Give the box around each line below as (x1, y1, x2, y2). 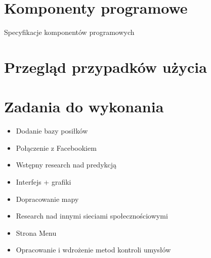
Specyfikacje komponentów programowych (4, 27, 135, 37)
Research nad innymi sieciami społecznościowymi (16, 210, 168, 221)
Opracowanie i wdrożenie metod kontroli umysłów (16, 244, 171, 255)
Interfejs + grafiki (16, 177, 71, 187)
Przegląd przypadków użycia (4, 56, 207, 77)
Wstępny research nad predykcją (16, 159, 117, 170)
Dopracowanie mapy (16, 193, 79, 204)
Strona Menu (16, 227, 57, 238)
